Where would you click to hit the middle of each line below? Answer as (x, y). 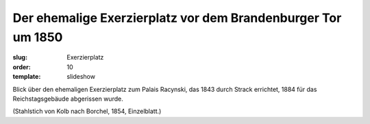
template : (27, 77)
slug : (20, 58)
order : (22, 67)
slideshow (81, 77)
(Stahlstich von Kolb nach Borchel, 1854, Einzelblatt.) (87, 111)
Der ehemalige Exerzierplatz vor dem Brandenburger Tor (177, 18)
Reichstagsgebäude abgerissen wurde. (68, 99)
